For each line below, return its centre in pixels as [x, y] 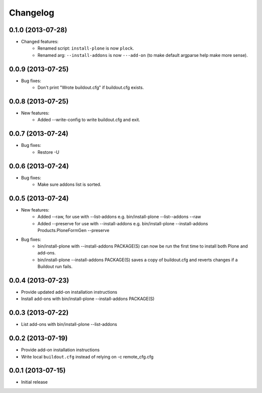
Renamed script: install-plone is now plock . [86, 48]
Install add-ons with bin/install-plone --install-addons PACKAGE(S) [88, 299]
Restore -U [49, 152]
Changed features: [40, 42]
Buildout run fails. [55, 267]
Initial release [34, 382]
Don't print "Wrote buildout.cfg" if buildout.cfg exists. [91, 88]
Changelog [32, 13]
